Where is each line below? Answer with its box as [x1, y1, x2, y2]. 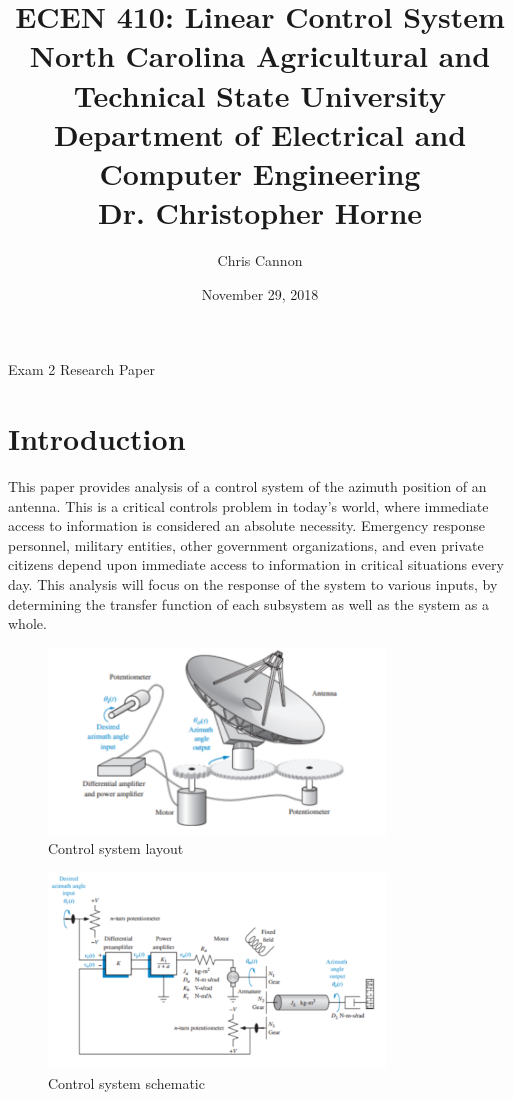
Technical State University [73, 74, 447, 115]
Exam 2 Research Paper [8, 359, 155, 380]
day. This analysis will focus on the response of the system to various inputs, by [8, 573, 498, 594]
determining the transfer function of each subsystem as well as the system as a [8, 593, 490, 614]
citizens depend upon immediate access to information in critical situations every [8, 554, 504, 575]
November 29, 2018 [201, 283, 319, 304]
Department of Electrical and [53, 113, 467, 154]
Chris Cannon [217, 250, 303, 271]
